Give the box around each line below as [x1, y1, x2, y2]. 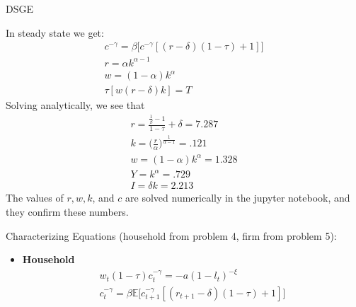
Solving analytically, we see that [6, 98, 145, 112]
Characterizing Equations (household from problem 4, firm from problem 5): [6, 228, 337, 243]
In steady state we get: [6, 25, 104, 40]
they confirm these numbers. [6, 204, 129, 219]
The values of [6, 190, 64, 205]
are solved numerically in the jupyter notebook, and [125, 190, 350, 205]
